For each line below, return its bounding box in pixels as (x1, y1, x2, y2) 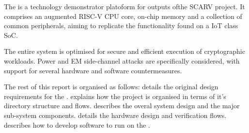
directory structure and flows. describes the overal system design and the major (4, 100, 240, 111)
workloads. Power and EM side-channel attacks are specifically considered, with (4, 55, 240, 66)
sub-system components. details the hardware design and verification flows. (4, 110, 227, 120)
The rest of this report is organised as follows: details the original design (4, 82, 218, 92)
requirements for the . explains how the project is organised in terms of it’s (4, 91, 226, 101)
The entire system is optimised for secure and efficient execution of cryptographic (4, 46, 245, 56)
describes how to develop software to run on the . (4, 119, 150, 130)
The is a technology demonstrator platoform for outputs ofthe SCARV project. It (4, 1, 245, 11)
